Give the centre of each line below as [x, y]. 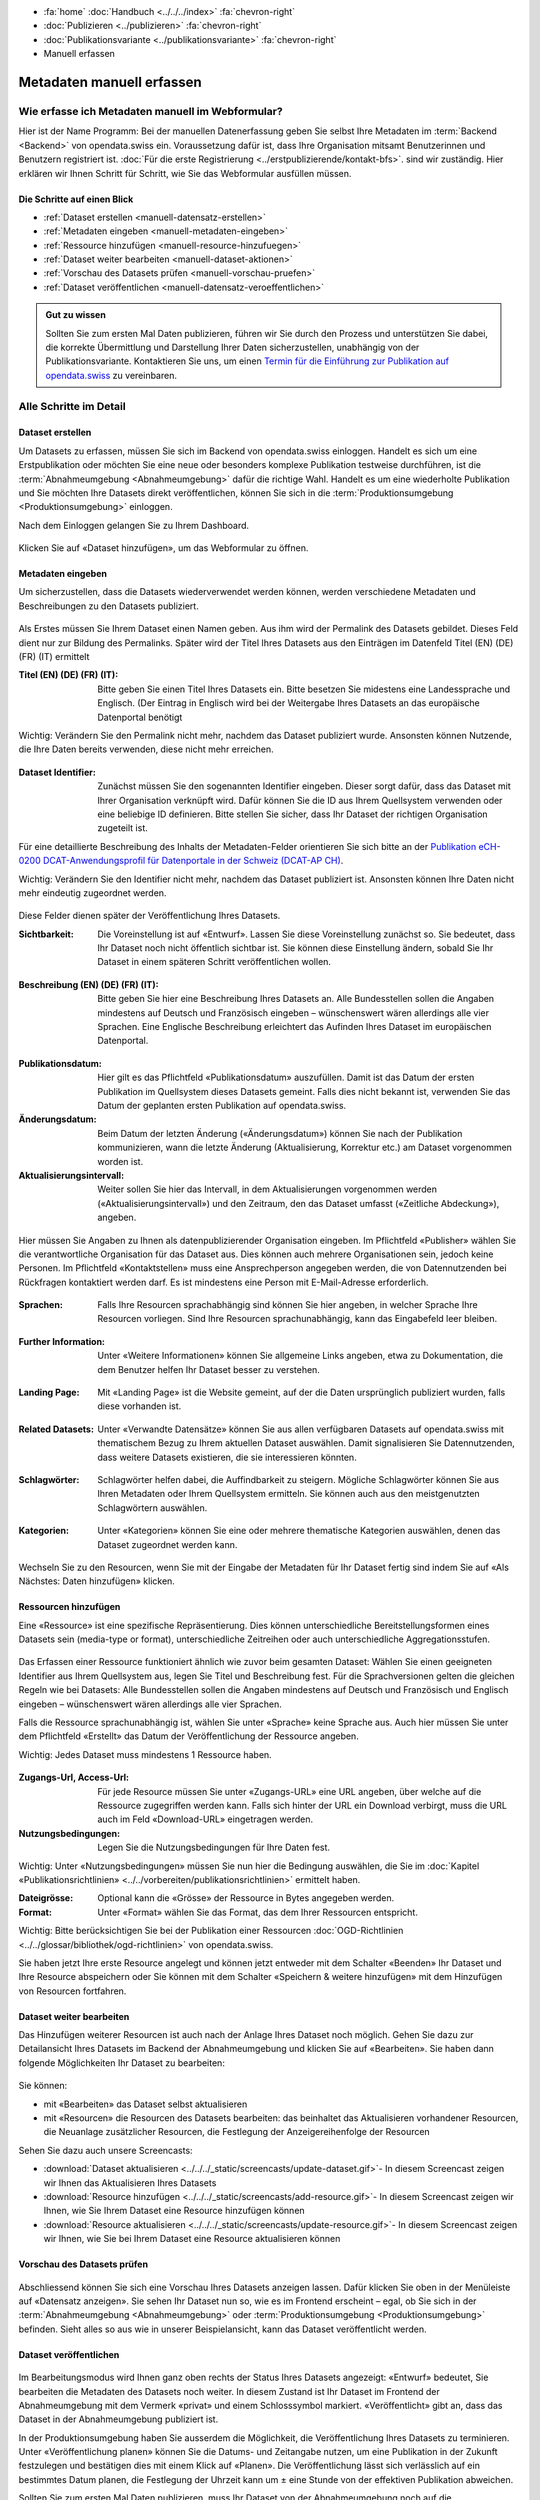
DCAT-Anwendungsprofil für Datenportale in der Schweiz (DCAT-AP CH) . [193, 861]
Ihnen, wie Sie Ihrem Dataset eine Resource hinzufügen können [174, 2211]
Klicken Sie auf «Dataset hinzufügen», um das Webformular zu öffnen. [163, 548]
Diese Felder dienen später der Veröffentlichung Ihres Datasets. [149, 916]
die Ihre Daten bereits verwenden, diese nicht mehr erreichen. [146, 749]
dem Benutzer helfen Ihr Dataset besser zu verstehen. [208, 1369]
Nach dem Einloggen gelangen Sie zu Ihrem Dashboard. [134, 525]
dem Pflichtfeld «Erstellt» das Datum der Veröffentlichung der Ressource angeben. [188, 1736]
